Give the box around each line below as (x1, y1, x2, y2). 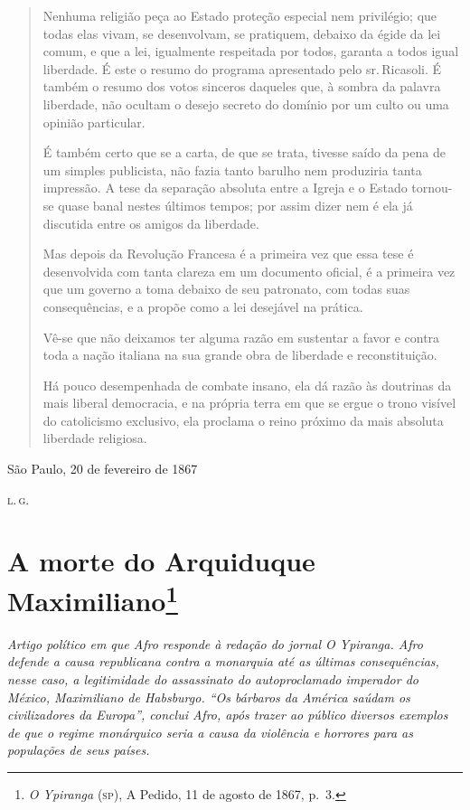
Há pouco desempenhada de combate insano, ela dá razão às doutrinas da (42, 375, 452, 394)
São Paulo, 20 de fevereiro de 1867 (7, 459, 198, 478)
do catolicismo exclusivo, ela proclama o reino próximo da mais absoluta (42, 410, 444, 429)
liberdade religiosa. (42, 429, 147, 447)
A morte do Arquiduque (7, 542, 315, 579)
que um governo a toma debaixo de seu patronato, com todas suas (42, 279, 410, 298)
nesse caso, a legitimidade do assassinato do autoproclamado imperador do (7, 670, 418, 689)
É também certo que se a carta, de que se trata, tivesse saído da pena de (42, 143, 446, 162)
